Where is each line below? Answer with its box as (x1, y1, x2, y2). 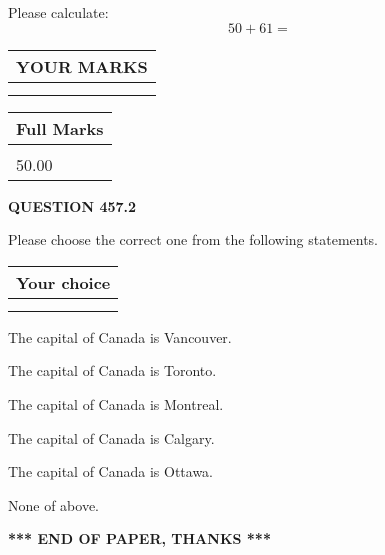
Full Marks (16, 116, 104, 140)
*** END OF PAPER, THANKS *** (8, 528, 271, 549)
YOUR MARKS (16, 54, 148, 78)
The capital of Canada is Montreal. (8, 393, 224, 414)
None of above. (8, 494, 99, 515)
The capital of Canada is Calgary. (8, 427, 215, 448)
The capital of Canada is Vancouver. (8, 326, 232, 347)
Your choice (16, 270, 111, 294)
